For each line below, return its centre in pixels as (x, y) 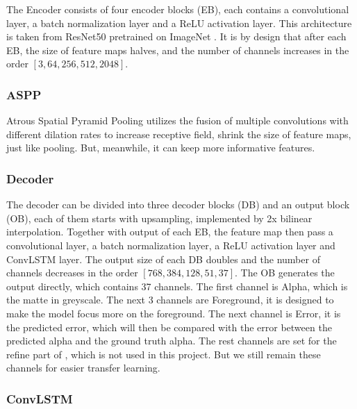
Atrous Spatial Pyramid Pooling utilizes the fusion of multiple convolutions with (177, 120)
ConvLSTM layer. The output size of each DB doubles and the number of (163, 259)
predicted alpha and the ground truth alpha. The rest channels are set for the (172, 341)
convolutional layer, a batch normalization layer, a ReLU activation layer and (171, 245)
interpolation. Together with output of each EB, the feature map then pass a (170, 232)
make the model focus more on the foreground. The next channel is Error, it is (174, 313)
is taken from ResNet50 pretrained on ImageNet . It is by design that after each (176, 36)
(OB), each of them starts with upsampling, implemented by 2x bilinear (159, 218)
